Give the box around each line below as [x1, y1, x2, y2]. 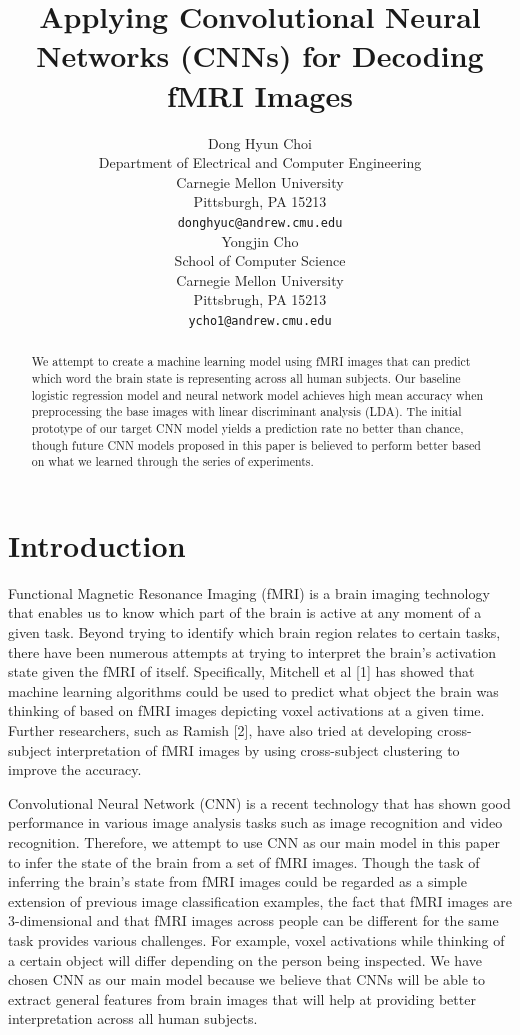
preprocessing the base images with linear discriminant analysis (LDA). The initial [31, 403, 462, 420]
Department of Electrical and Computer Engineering [98, 152, 422, 173]
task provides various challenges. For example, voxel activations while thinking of [8, 929, 505, 950]
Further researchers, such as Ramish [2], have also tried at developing [8, 720, 433, 741]
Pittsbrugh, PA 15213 [193, 289, 327, 310]
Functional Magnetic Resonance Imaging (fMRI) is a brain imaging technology [8, 582, 490, 603]
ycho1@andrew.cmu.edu [188, 313, 332, 328]
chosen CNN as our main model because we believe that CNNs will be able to [8, 969, 486, 990]
